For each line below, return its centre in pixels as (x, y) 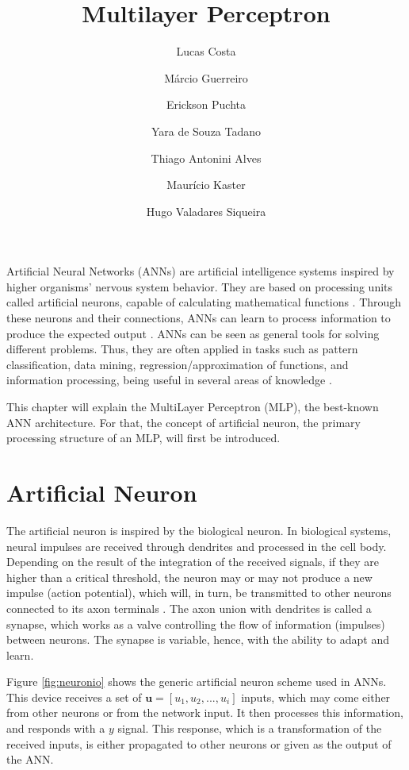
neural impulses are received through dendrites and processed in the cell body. (197, 546)
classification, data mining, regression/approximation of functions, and (178, 364)
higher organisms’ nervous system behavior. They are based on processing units (200, 286)
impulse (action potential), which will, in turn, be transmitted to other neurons (199, 593)
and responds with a (56, 728)
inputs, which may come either (316, 697)
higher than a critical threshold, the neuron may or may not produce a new (189, 577)
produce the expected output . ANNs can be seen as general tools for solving (193, 333)
